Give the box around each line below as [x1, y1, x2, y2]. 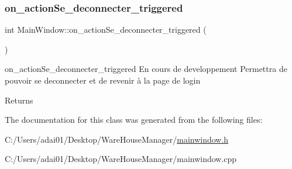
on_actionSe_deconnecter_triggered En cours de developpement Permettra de [5, 63, 287, 75]
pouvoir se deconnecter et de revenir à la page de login [5, 74, 201, 86]
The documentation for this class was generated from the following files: [5, 113, 263, 126]
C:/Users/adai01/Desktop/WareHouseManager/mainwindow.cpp [5, 153, 237, 165]
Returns [5, 94, 33, 106]
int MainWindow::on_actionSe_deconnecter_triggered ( [5, 23, 207, 36]
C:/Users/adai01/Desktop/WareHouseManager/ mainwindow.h [5, 133, 229, 145]
